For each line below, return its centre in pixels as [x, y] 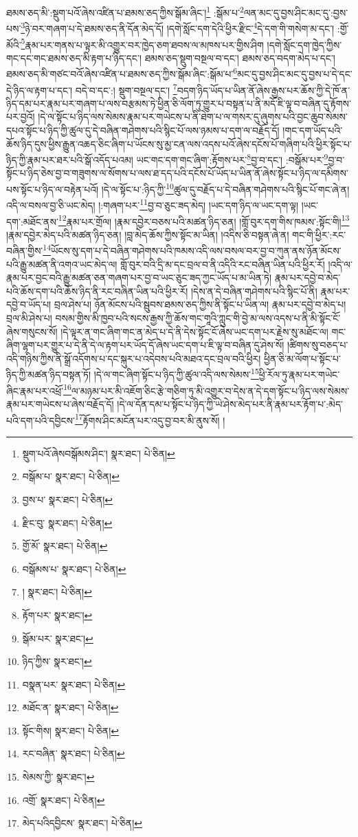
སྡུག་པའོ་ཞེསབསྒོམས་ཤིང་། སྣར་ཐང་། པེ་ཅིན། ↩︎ [99, 453]
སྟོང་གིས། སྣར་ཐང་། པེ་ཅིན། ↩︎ [70, 730]
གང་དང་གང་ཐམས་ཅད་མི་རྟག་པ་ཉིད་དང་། [74, 57]
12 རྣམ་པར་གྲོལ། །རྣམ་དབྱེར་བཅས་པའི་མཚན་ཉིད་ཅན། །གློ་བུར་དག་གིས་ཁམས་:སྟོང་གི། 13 [204, 220]
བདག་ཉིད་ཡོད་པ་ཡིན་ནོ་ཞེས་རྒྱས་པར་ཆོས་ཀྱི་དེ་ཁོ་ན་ [264, 90]
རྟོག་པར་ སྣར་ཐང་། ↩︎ [57, 615]
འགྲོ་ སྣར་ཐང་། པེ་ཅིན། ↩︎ [64, 800]
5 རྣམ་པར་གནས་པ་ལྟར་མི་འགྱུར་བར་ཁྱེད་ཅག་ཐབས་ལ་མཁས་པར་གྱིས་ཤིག [142, 43]
